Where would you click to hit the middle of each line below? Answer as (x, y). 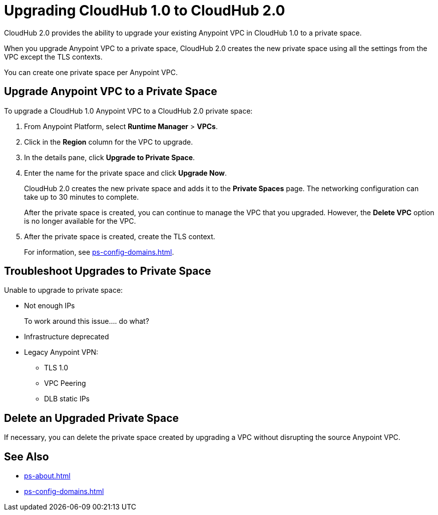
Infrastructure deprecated (67, 337)
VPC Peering (65, 383)
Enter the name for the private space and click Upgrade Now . (126, 173)
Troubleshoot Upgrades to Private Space (108, 271)
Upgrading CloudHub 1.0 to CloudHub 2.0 (145, 11)
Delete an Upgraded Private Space (92, 418)
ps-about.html (47, 476)
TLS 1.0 (56, 368)
